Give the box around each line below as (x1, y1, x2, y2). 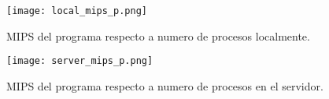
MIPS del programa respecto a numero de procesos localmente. (6, 27, 310, 44)
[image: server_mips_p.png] (6, 55, 153, 67)
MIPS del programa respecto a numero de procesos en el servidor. (6, 77, 323, 94)
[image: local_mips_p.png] (6, 5, 147, 16)
